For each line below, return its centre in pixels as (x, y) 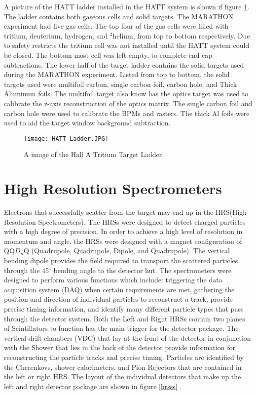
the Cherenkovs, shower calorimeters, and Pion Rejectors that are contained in (123, 367)
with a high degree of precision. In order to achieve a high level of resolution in (123, 231)
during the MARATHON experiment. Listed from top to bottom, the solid (117, 74)
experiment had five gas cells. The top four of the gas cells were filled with (116, 26)
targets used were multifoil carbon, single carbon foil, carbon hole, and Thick (121, 84)
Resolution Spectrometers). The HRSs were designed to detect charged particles (125, 221)
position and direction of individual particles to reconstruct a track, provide (118, 299)
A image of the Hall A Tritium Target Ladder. (94, 154)
